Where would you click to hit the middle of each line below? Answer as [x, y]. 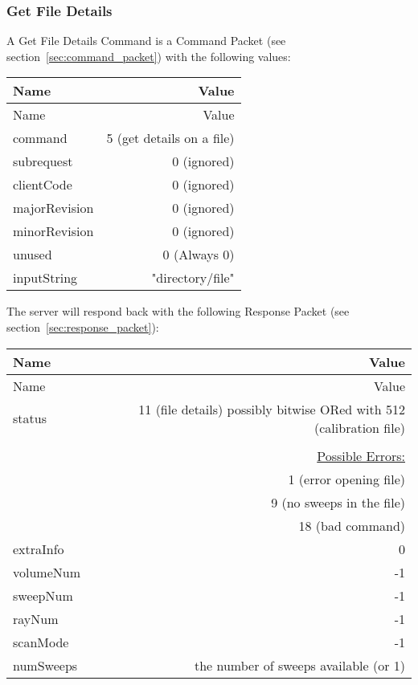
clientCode [43, 185]
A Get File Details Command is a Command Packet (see [146, 41]
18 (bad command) [352, 525]
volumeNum [47, 572]
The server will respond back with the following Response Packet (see [178, 311]
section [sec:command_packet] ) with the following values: [149, 56]
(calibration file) [360, 427]
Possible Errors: [361, 455]
